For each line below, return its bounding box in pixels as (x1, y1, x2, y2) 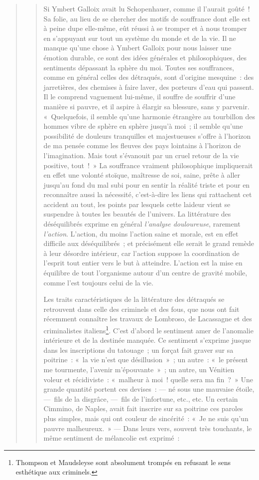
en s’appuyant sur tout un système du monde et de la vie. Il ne (43, 32, 236, 43)
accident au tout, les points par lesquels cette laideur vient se (43, 199, 231, 209)
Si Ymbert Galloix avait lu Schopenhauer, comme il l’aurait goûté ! (43, 3, 250, 13)
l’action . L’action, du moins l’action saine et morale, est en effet (43, 228, 239, 239)
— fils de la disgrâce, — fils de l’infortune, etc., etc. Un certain (43, 393, 238, 404)
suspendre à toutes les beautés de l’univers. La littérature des (43, 209, 231, 219)
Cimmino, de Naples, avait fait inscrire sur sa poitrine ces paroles (43, 403, 243, 414)
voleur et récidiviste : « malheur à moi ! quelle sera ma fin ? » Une (43, 374, 253, 384)
